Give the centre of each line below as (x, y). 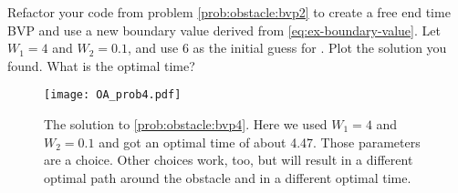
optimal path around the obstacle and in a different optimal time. (228, 177)
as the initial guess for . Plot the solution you (320, 48)
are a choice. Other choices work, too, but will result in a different (229, 160)
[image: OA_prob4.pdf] (113, 95)
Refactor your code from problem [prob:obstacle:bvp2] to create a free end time (229, 12)
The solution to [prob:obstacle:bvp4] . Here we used (186, 124)
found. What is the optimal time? (101, 65)
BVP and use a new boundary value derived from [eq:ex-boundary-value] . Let (224, 30)
